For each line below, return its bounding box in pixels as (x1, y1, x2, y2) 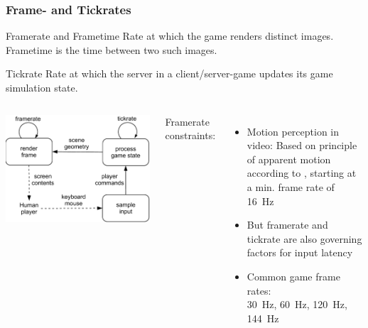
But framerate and (247, 217, 328, 232)
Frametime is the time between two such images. (6, 42, 217, 57)
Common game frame (247, 268, 340, 283)
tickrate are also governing (247, 231, 362, 246)
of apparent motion (247, 151, 331, 166)
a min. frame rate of (247, 179, 335, 194)
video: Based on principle (247, 138, 357, 153)
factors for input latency (247, 245, 353, 260)
